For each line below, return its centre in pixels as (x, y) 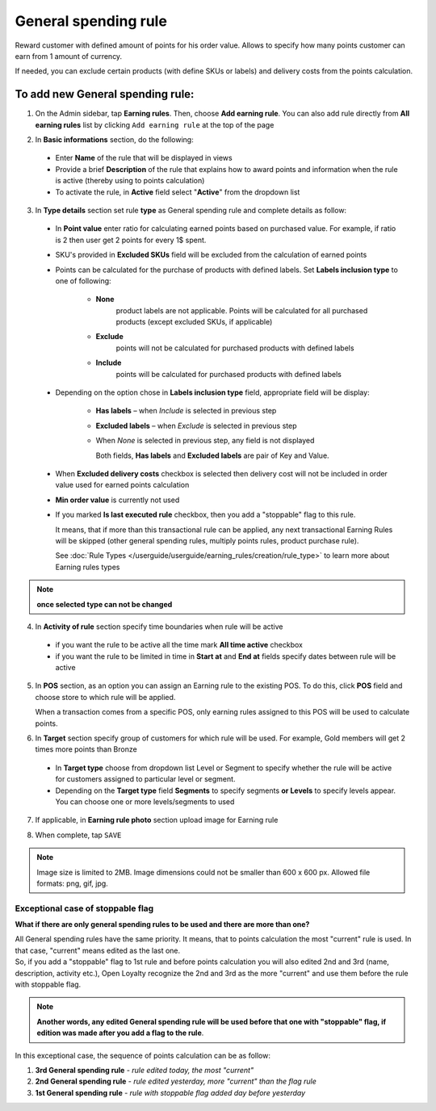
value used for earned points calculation (122, 485)
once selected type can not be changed (105, 604)
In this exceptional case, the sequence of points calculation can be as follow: (143, 1055)
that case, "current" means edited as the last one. (98, 950)
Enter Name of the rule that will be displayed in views (144, 158)
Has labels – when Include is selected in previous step (186, 411)
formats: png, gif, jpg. (72, 883)
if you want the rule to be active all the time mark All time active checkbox (179, 645)
